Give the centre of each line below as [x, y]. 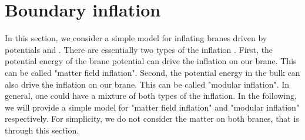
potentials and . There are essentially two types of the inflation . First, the [139, 49]
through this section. [42, 130]
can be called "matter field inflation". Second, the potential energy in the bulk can [152, 72]
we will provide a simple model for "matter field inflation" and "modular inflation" [152, 107]
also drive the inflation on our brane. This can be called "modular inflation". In [147, 84]
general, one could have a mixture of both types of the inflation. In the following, [151, 96]
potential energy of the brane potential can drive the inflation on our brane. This [151, 61]
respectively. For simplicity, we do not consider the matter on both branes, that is [152, 119]
